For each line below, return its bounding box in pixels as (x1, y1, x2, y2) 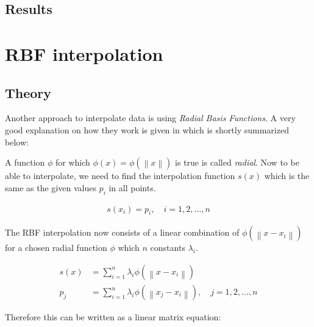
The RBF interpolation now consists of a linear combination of (5, 226, 240, 239)
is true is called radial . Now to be (175, 156, 299, 169)
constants (150, 241, 185, 254)
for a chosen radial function (5, 241, 107, 254)
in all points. (109, 181, 156, 194)
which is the (264, 169, 310, 182)
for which (55, 156, 90, 169)
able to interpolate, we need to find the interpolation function (5, 169, 235, 182)
